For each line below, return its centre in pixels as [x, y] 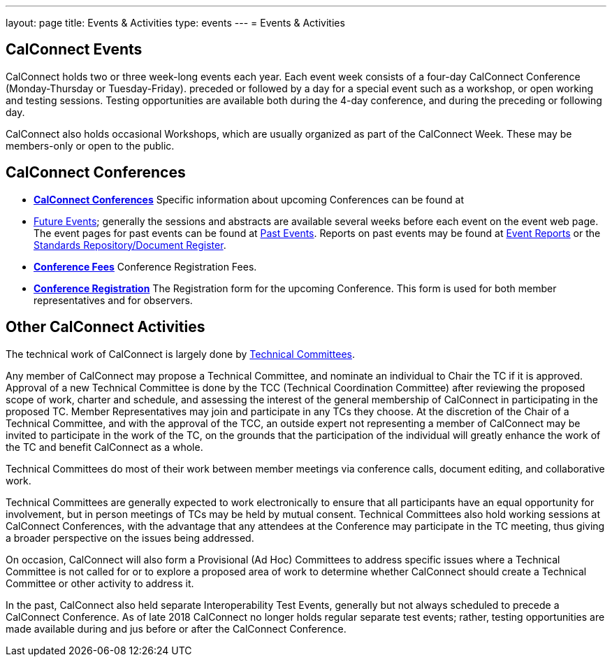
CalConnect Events [74, 50]
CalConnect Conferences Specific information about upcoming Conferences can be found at [249, 199]
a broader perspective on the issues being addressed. [130, 538]
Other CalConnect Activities [105, 327]
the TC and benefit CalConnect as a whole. [104, 447]
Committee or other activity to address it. [100, 583]
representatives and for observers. [113, 300]
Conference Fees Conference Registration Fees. [145, 266]
